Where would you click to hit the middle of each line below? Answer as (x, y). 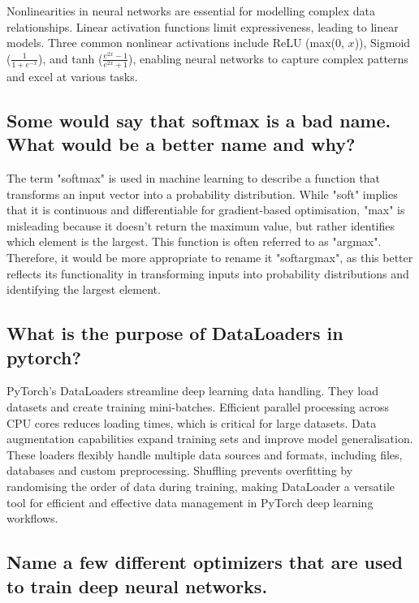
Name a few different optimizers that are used (205, 562)
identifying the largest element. (84, 289)
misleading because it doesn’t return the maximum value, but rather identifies (201, 225)
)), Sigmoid (382, 43)
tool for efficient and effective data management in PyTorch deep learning (190, 502)
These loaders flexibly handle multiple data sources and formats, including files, (205, 454)
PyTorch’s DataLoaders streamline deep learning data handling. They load (192, 391)
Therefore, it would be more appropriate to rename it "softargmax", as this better (210, 258)
